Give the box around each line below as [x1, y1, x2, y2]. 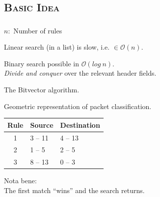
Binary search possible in [4, 58, 79, 68]
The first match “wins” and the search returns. [4, 185, 145, 195]
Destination [60, 119, 100, 130]
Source [30, 119, 53, 130]
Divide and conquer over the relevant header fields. [4, 68, 157, 78]
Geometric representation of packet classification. [4, 101, 152, 111]
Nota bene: [4, 175, 37, 186]
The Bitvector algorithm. [4, 84, 80, 95]
